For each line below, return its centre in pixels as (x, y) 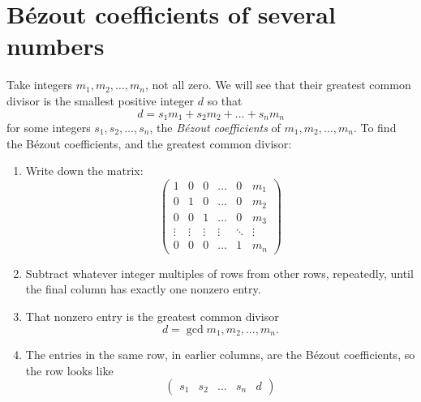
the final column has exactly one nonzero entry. (143, 289)
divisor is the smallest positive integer (101, 100)
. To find (375, 127)
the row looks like (69, 370)
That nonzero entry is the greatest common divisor (152, 316)
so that (225, 100)
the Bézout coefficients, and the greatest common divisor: (149, 143)
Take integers (39, 85)
